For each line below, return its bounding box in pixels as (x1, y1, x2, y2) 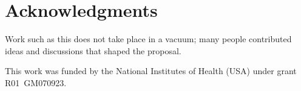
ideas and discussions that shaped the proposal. (5, 44, 181, 57)
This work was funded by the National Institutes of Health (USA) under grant (5, 64, 297, 77)
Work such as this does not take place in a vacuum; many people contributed (5, 33, 292, 45)
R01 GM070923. (5, 76, 67, 89)
